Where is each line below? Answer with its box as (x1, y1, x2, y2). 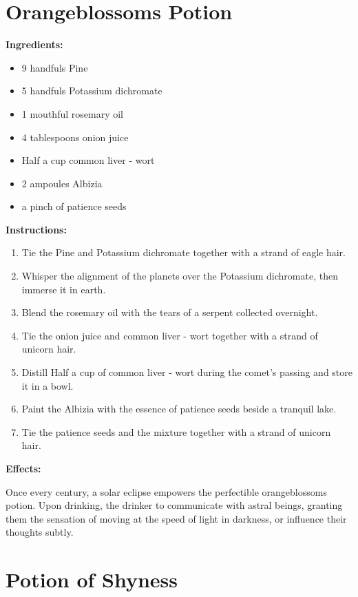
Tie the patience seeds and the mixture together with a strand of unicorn (21, 424, 331, 439)
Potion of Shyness (6, 565, 178, 594)
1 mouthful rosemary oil (21, 106, 123, 121)
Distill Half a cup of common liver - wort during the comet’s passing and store (21, 365, 353, 379)
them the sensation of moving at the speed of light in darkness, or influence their (6, 511, 347, 525)
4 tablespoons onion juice (21, 129, 129, 144)
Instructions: (6, 222, 67, 236)
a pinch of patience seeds (21, 199, 127, 213)
